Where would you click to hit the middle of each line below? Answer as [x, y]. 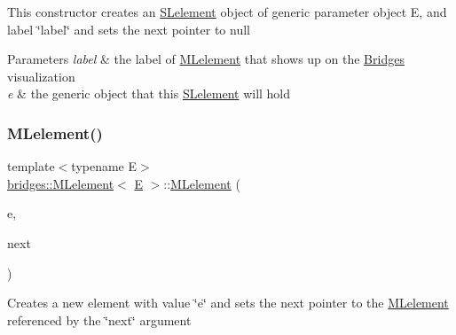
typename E [104, 166]
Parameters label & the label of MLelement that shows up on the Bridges [206, 59]
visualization [41, 76]
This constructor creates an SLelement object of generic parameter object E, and [227, 12]
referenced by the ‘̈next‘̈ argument [99, 319]
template [31, 166]
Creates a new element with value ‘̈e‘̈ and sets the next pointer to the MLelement [228, 303]
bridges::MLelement [61, 183]
